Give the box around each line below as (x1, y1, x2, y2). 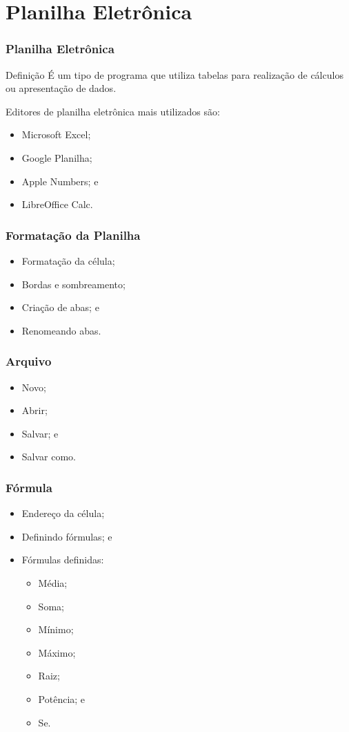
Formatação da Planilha (6, 226, 141, 243)
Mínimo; (38, 622, 74, 637)
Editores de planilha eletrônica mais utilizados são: (6, 104, 220, 118)
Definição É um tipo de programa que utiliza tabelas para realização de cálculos (6, 67, 343, 82)
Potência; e (38, 691, 86, 706)
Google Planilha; (21, 150, 92, 165)
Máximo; (38, 645, 76, 659)
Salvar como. (21, 449, 77, 464)
